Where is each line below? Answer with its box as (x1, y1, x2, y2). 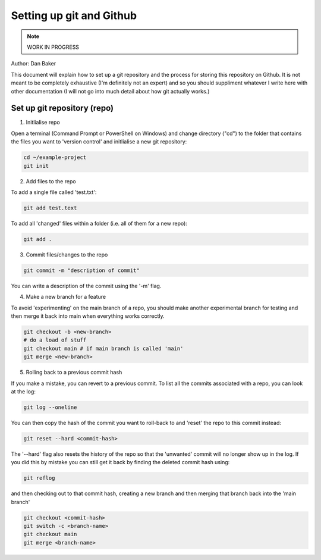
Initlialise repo (26, 119, 61, 126)
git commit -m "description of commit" (23, 267, 140, 274)
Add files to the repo (26, 177, 77, 184)
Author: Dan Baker (11, 60, 56, 67)
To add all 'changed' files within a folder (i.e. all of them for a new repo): (11, 220, 187, 227)
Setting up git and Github (11, 9, 137, 22)
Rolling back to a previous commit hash (26, 369, 122, 376)
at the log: (11, 387, 36, 395)
